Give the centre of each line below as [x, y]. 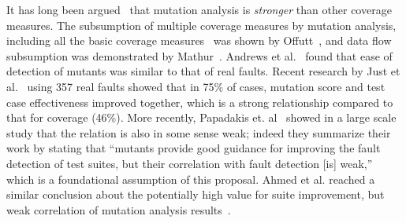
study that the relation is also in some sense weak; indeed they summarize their [199, 132]
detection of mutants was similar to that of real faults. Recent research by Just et [203, 71]
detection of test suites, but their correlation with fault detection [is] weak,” [190, 163]
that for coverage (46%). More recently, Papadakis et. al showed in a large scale [201, 117]
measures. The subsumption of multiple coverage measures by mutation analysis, [201, 25]
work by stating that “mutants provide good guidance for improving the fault [194, 148]
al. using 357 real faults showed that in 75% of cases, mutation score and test [196, 86]
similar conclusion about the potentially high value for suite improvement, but [196, 194]
